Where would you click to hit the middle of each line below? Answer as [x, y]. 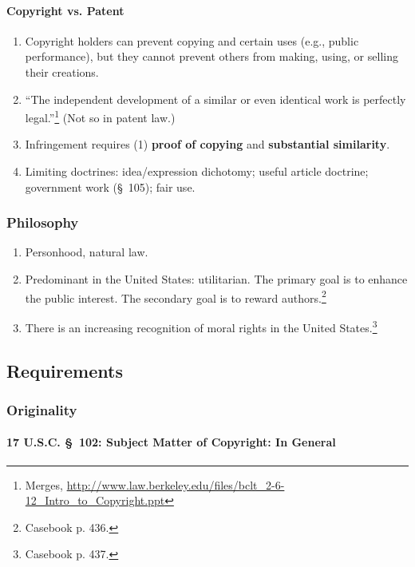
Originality [42, 409]
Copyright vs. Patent [65, 10]
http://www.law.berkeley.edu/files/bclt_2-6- [176, 484]
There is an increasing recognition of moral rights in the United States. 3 [201, 326]
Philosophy [43, 222]
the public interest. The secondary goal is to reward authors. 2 [176, 296]
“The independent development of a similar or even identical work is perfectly [215, 99]
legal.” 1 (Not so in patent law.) [100, 116]
